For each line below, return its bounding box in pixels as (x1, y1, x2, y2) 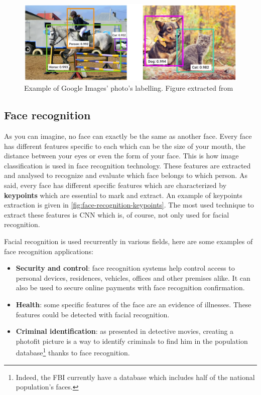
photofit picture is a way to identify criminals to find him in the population (16, 335, 248, 346)
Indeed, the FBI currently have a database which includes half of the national (16, 371, 255, 382)
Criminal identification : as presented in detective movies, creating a (16, 326, 234, 336)
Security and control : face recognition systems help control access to (16, 263, 235, 273)
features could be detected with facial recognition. (16, 309, 170, 319)
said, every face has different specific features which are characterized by (4, 179, 227, 190)
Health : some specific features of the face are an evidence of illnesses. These (16, 299, 251, 309)
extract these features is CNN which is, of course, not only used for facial (4, 209, 229, 220)
